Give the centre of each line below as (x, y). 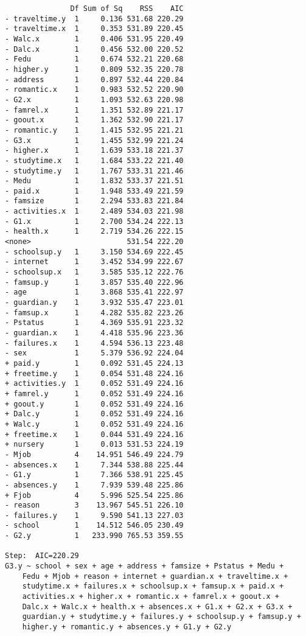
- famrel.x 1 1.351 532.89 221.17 (94, 110)
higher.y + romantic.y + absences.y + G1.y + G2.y (127, 627)
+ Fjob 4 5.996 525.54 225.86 (94, 495)
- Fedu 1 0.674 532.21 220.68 (94, 59)
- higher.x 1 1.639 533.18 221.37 (94, 151)
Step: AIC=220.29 (42, 556)
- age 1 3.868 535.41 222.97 (94, 292)
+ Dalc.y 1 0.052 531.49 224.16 (94, 414)
